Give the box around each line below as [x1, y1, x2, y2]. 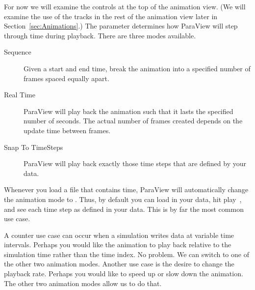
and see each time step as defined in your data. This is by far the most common [4, 203, 244, 214]
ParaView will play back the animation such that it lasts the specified [24, 106, 233, 116]
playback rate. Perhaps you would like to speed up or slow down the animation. [4, 268, 243, 279]
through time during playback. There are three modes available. [4, 30, 196, 40]
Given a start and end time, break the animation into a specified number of [24, 63, 251, 73]
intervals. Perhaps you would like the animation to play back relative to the [4, 239, 231, 250]
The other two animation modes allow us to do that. [4, 278, 162, 288]
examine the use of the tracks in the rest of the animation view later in [4, 11, 218, 21]
